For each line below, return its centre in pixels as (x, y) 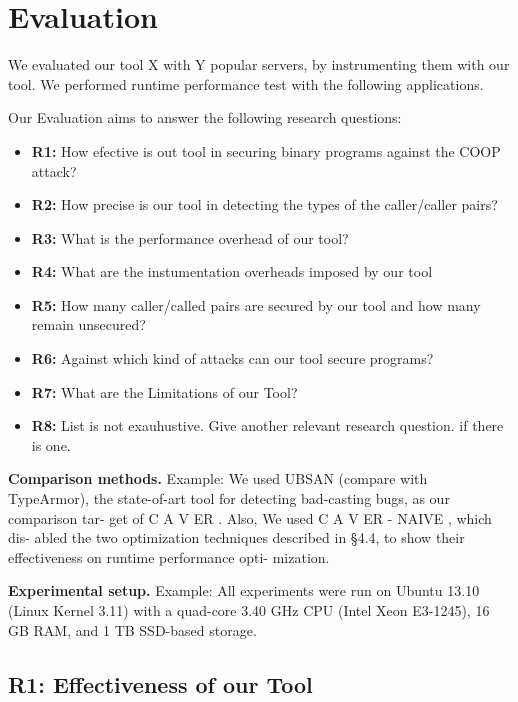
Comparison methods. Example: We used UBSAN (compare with (218, 478)
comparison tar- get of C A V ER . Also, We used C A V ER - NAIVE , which (250, 517)
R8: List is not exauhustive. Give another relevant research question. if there (267, 425)
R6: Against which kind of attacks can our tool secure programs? (232, 358)
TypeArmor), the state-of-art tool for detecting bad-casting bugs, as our (229, 498)
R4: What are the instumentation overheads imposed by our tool (232, 271)
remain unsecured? (88, 324)
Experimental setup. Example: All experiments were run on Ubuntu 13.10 (244, 590)
